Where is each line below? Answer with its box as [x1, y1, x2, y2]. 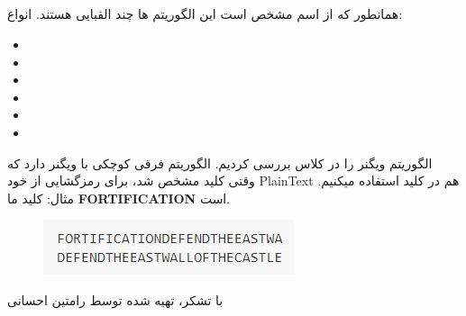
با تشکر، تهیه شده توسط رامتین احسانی [7, 290, 224, 309]
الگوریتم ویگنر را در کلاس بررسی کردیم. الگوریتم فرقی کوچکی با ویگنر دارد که [7, 153, 433, 172]
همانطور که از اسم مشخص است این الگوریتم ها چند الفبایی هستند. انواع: [7, 5, 403, 23]
